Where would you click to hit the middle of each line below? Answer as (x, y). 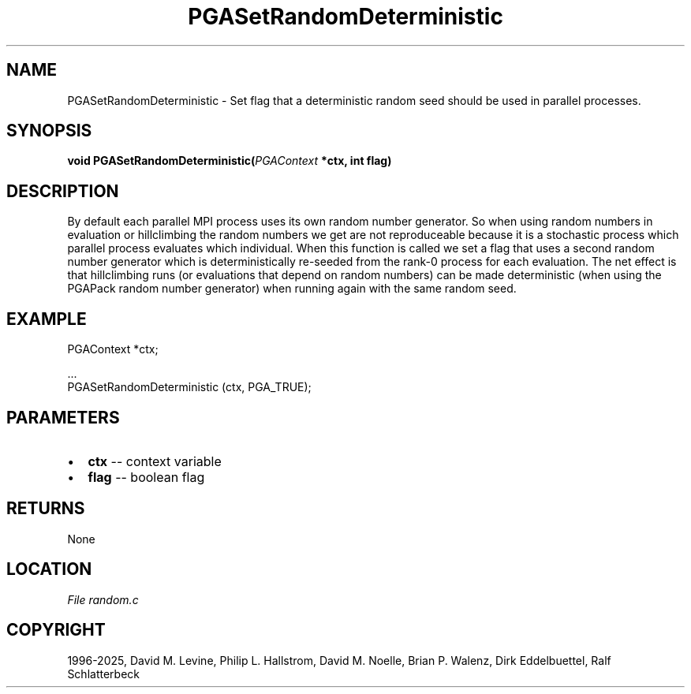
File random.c (103, 599)
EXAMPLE (47, 319)
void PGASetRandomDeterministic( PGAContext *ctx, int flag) (230, 161)
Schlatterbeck (103, 673)
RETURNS (46, 509)
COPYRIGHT (56, 630)
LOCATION (49, 569)
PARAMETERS (63, 417)
